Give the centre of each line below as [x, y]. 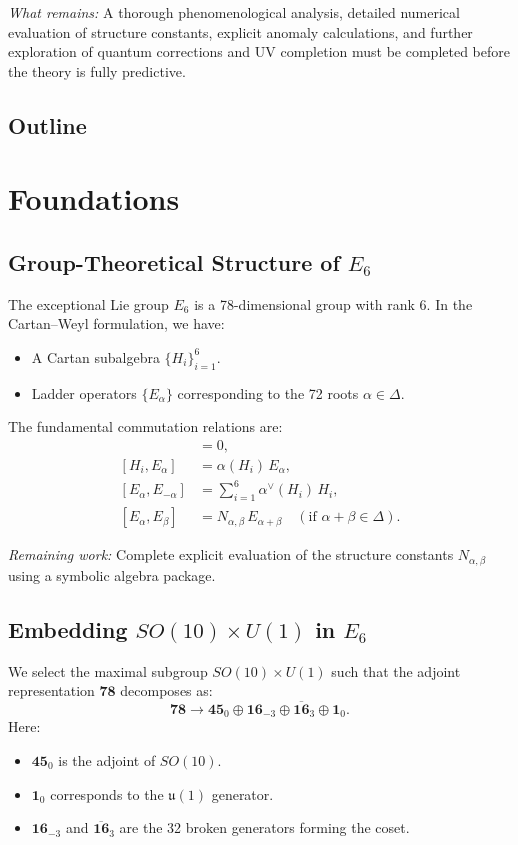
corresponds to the [107, 793]
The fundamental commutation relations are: [145, 426]
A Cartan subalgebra [95, 356]
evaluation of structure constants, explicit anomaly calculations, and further [240, 31]
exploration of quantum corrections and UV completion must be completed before [259, 51]
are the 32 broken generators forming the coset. [264, 827]
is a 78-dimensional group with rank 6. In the [333, 303]
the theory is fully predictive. [97, 70]
